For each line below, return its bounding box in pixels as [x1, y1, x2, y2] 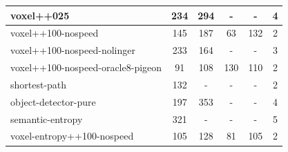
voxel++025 [10, 8, 70, 22]
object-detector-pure [10, 94, 96, 108]
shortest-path [10, 77, 67, 91]
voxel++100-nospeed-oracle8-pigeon [10, 60, 162, 75]
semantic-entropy [10, 111, 83, 126]
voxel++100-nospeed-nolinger [10, 43, 135, 57]
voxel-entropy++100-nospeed [10, 129, 134, 143]
